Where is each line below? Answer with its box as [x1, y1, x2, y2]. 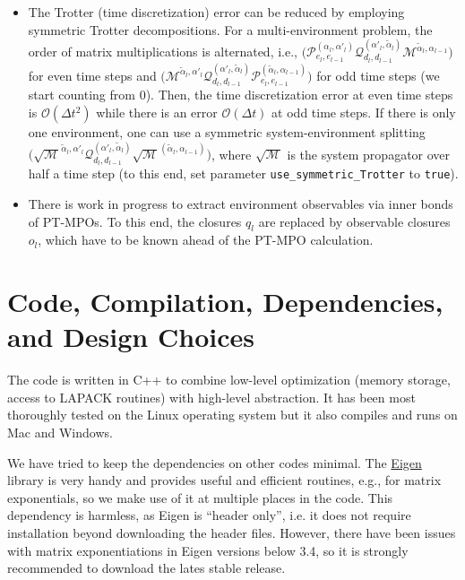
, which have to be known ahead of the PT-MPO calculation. [38, 230, 374, 249]
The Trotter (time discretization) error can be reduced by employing [28, 3, 405, 21]
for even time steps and [28, 65, 157, 84]
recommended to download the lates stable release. [7, 558, 286, 577]
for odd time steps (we [316, 65, 440, 84]
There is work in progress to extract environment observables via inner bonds [28, 194, 453, 212]
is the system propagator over [287, 144, 451, 163]
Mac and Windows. [7, 423, 113, 442]
